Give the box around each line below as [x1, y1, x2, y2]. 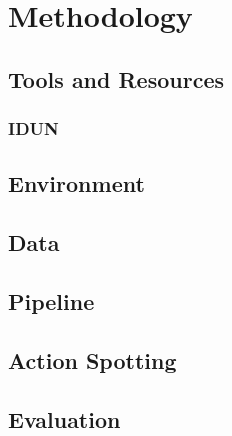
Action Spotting [8, 344, 177, 375]
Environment [8, 168, 145, 199]
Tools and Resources [8, 63, 225, 94]
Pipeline [8, 285, 95, 316]
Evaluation [8, 403, 121, 434]
